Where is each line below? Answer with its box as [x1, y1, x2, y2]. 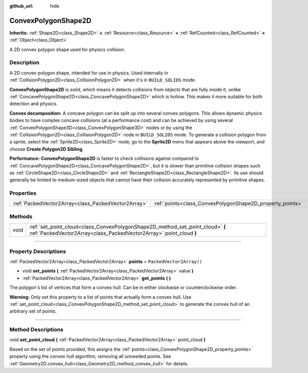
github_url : [9, 3, 33, 9]
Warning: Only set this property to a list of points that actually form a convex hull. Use [9, 294, 192, 300]
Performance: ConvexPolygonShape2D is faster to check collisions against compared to [9, 155, 199, 161]
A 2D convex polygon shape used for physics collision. [9, 46, 126, 52]
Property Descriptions [9, 247, 66, 255]
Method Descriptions [9, 326, 64, 333]
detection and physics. [9, 100, 58, 107]
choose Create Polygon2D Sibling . [9, 146, 84, 152]
